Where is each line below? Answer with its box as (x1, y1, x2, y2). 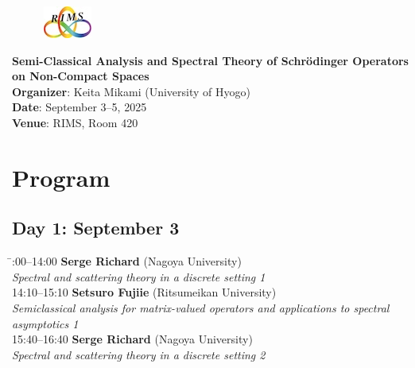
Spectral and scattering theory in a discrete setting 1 (12, 268, 266, 285)
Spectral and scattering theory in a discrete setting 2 (12, 346, 266, 362)
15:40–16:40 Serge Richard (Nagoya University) (12, 331, 253, 347)
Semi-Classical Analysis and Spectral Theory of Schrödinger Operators (12, 52, 409, 68)
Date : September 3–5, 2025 (12, 99, 147, 115)
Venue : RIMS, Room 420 (12, 114, 138, 130)
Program (12, 161, 111, 193)
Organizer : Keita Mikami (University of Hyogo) (12, 83, 250, 99)
